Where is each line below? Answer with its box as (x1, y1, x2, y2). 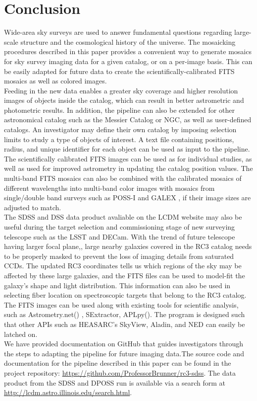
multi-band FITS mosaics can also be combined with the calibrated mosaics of (4, 173, 242, 183)
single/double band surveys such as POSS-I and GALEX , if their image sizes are (4, 192, 251, 203)
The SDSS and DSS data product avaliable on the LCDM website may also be (4, 212, 242, 222)
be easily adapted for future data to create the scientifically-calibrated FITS (4, 66, 235, 76)
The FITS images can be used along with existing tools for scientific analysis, (4, 299, 239, 310)
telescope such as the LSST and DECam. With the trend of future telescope (4, 231, 235, 241)
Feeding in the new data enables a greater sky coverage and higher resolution (4, 85, 238, 95)
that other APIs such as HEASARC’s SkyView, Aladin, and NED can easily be (4, 319, 245, 329)
